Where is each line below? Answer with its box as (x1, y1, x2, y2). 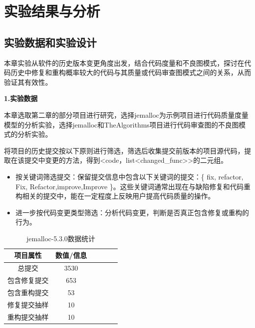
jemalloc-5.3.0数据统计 (26, 233, 96, 243)
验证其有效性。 (4, 76, 52, 87)
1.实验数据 (4, 93, 38, 103)
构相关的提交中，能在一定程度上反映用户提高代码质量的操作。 (15, 191, 215, 201)
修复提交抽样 (7, 299, 49, 309)
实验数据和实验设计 (4, 34, 97, 50)
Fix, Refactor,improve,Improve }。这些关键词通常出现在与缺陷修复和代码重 (15, 181, 251, 191)
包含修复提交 (7, 275, 49, 285)
